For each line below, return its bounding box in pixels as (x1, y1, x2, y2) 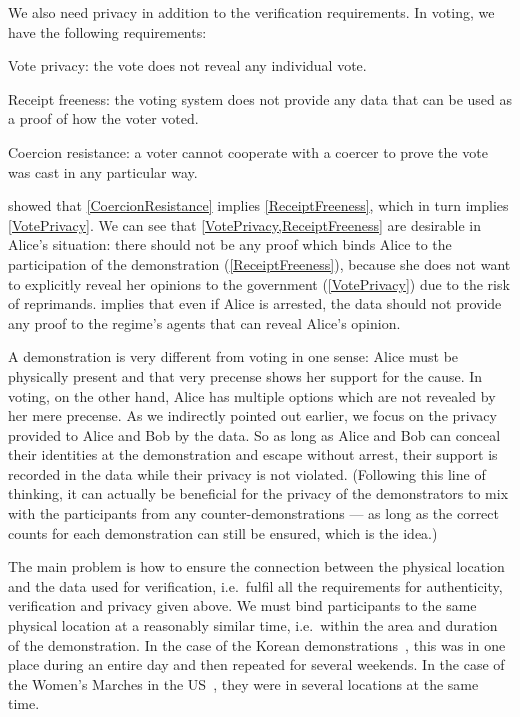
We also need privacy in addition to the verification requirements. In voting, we (8, 2, 495, 22)
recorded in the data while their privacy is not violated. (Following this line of (8, 463, 486, 484)
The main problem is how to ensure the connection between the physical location (8, 556, 505, 577)
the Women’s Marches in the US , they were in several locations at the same (8, 673, 479, 694)
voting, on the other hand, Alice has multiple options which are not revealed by (8, 385, 496, 406)
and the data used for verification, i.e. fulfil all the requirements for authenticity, (8, 575, 503, 596)
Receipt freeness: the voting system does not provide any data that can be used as (8, 88, 512, 109)
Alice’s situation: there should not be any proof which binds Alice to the (8, 234, 452, 255)
